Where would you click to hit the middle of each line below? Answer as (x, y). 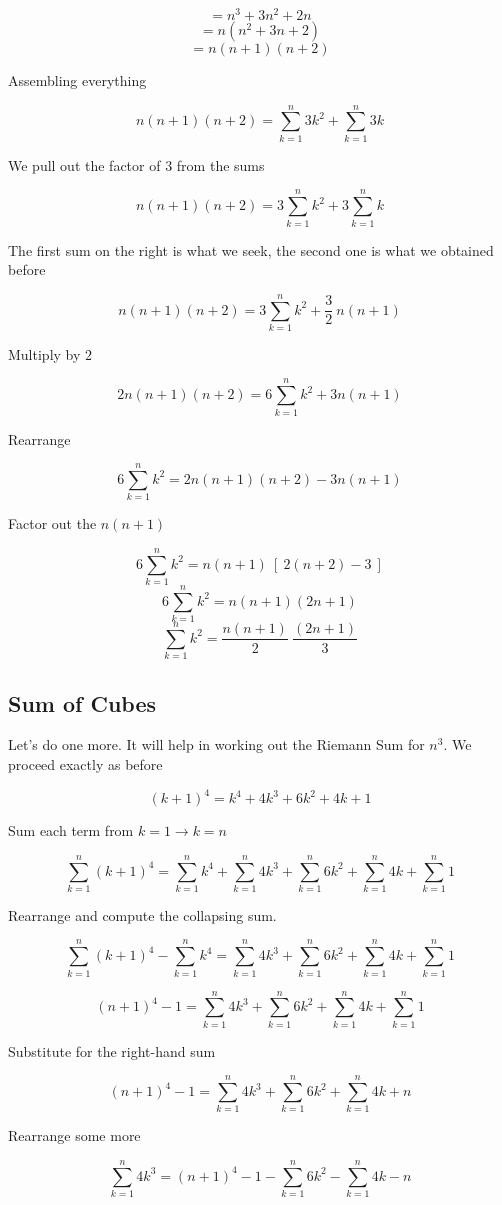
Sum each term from (71, 830)
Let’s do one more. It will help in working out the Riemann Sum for (216, 744)
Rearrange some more (74, 1135)
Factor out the (52, 523)
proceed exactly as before (85, 764)
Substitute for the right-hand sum (112, 1050)
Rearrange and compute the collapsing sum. (142, 914)
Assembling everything (77, 80)
